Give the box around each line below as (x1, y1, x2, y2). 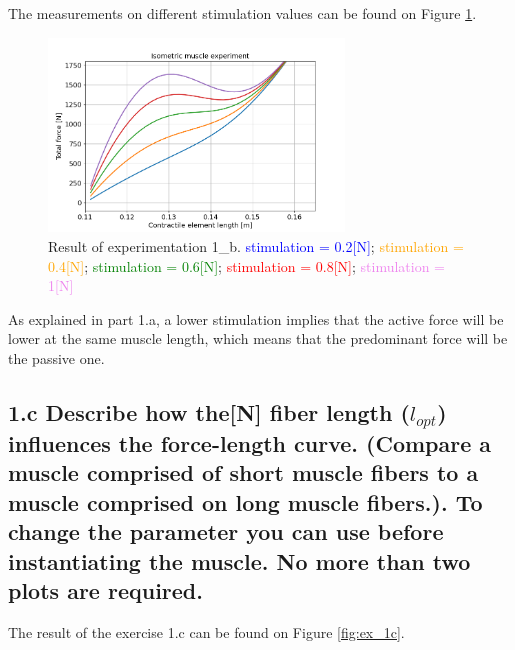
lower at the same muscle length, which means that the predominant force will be (8, 328, 508, 349)
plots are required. (8, 575, 203, 606)
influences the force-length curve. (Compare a (8, 428, 492, 459)
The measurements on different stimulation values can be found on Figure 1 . (8, 3, 477, 23)
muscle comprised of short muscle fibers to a (8, 457, 479, 488)
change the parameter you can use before (8, 516, 444, 547)
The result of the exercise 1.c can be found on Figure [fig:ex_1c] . (8, 621, 405, 642)
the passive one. (8, 347, 105, 368)
